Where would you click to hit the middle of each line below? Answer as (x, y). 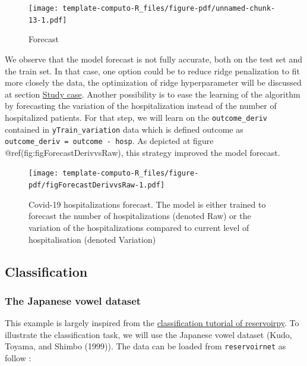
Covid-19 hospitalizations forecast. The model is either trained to (147, 204)
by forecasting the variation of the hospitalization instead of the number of (141, 106)
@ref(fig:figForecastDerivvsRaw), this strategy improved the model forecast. (143, 152)
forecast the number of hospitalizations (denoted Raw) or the (140, 216)
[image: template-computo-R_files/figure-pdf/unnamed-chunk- (152, 8)
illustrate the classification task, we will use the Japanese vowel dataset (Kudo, (148, 334)
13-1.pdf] (48, 20)
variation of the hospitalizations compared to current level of (139, 227)
